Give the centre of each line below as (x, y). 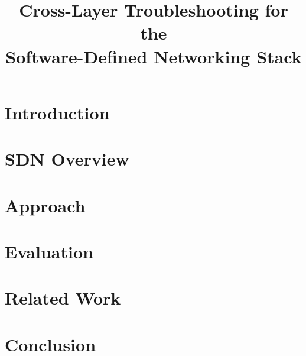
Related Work (63, 298)
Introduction (57, 112)
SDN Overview (67, 159)
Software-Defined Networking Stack (154, 56)
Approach (45, 205)
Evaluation (49, 251)
